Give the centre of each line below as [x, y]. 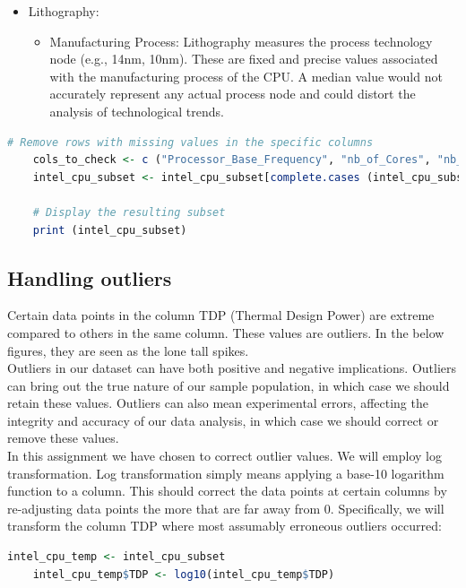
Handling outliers [90, 277]
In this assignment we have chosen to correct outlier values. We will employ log [224, 456]
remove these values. [63, 438]
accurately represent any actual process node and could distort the [233, 94]
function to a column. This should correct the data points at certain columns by [227, 491]
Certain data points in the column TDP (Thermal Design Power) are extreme [221, 315]
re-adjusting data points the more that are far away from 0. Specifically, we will [226, 508]
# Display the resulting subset [129, 212]
